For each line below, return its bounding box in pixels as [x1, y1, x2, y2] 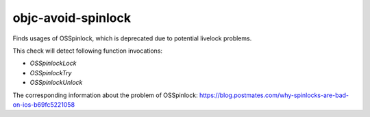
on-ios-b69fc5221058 [12, 100, 75, 109]
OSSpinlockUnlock [29, 79, 83, 87]
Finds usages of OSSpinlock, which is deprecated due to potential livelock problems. [12, 34, 252, 42]
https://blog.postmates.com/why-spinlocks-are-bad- [199, 91, 349, 99]
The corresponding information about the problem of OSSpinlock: [12, 91, 198, 99]
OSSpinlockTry [29, 68, 72, 77]
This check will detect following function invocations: [12, 47, 163, 55]
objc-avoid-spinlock [12, 10, 132, 25]
